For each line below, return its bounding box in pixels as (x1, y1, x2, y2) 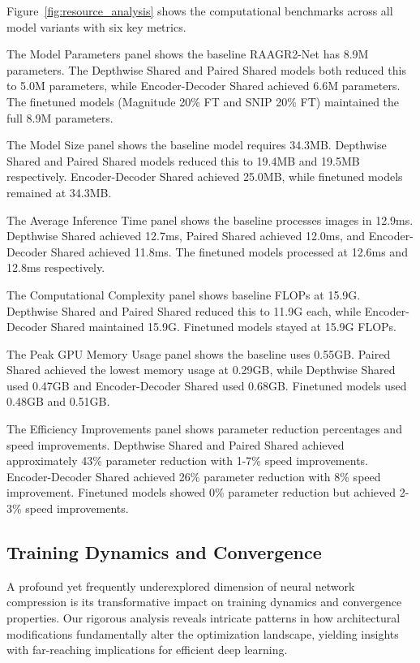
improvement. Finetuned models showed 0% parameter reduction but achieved (6, 484, 396, 501)
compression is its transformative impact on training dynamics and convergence (6, 593, 402, 610)
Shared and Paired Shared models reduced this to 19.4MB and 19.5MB (6, 152, 360, 169)
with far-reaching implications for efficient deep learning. (6, 641, 288, 658)
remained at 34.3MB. (6, 183, 112, 200)
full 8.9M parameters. (6, 109, 114, 126)
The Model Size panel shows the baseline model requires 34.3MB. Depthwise (6, 136, 387, 153)
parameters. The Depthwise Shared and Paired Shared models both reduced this (6, 61, 406, 78)
